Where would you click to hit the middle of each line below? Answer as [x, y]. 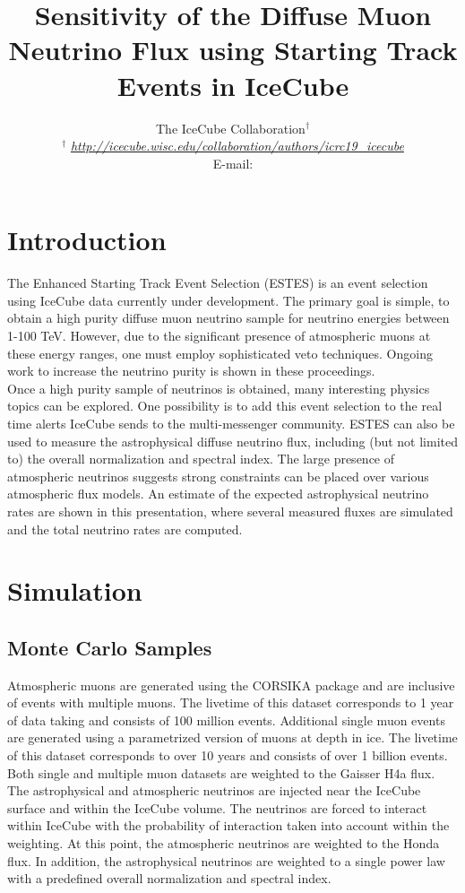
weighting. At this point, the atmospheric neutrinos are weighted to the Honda [224, 843]
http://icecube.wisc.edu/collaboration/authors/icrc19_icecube [237, 146]
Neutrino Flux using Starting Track [233, 50]
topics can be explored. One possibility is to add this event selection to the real [225, 406]
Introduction [87, 240]
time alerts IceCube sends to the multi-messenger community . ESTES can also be [231, 423]
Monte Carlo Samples [110, 647]
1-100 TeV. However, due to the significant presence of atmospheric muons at [219, 335]
